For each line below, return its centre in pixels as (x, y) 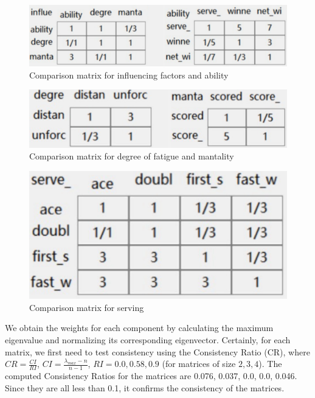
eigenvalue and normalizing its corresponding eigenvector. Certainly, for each (148, 339)
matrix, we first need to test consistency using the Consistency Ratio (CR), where (157, 351)
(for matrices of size (199, 364)
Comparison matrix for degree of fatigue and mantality (132, 156)
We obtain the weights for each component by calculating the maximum (139, 328)
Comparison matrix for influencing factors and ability (129, 75)
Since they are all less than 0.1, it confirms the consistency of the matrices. (145, 387)
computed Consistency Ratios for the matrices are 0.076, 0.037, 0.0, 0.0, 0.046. (151, 375)
